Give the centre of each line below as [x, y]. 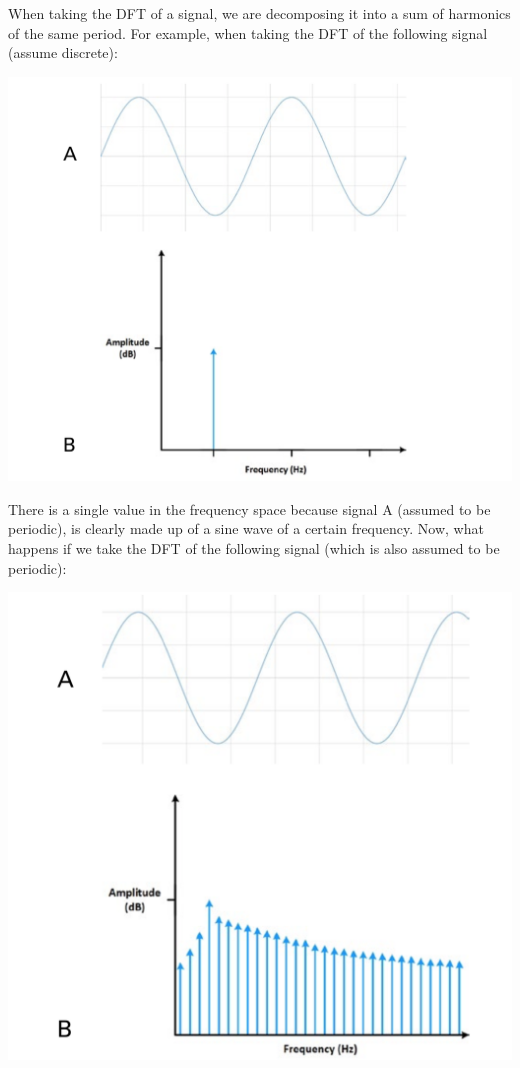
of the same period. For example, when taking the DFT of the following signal [248, 32]
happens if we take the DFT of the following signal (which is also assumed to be [254, 548]
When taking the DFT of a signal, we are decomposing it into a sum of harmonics [259, 13]
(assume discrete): [63, 52]
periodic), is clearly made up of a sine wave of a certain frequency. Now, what [246, 528]
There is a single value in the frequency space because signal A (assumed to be [249, 508]
